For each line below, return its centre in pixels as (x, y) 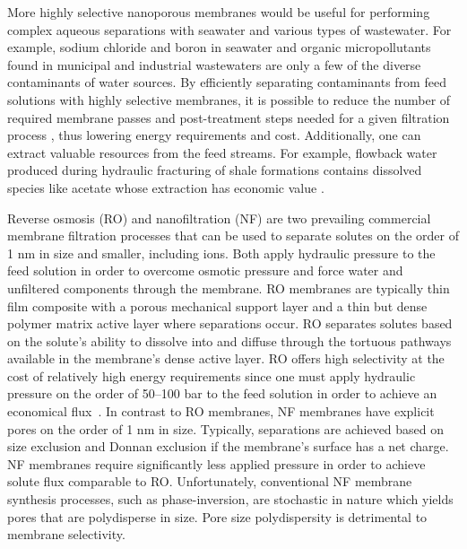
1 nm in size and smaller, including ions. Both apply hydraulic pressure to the (221, 253)
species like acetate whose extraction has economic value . (166, 187)
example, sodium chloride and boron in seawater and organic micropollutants (219, 47)
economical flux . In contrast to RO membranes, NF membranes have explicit (221, 411)
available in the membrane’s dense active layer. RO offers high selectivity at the (226, 358)
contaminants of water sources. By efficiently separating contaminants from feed (227, 82)
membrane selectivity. (66, 534)
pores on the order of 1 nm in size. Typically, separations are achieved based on (226, 428)
